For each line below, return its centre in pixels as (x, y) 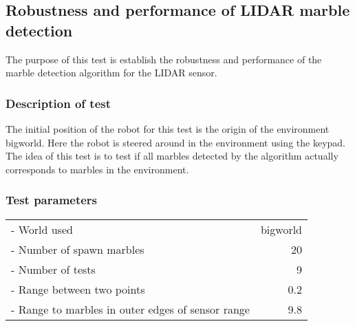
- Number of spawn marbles (78, 249)
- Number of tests (53, 269)
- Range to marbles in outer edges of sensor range (130, 309)
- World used (42, 229)
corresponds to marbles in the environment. (97, 169)
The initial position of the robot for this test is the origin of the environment (168, 129)
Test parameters (52, 200)
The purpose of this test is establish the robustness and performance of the (164, 59)
